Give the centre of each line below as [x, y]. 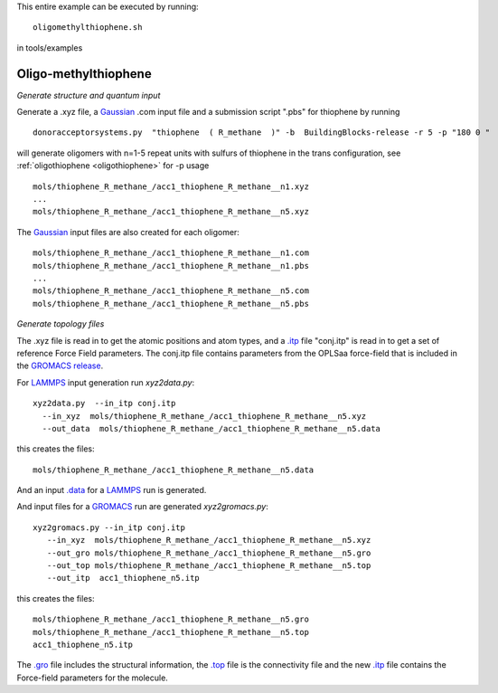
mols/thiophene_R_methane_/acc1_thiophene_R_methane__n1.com [171, 253]
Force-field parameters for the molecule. [93, 678]
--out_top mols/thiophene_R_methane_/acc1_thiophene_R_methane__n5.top [209, 566]
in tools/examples [50, 47]
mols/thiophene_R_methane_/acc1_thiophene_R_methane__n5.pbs [171, 304]
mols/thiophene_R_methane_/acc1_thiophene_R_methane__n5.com [171, 291]
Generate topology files [61, 324]
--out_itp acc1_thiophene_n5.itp [123, 578]
